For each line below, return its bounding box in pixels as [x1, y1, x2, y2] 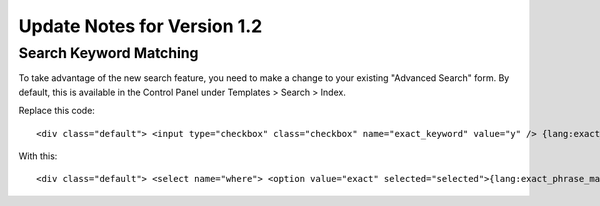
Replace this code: [18, 105, 95, 117]
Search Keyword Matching [18, 44, 199, 62]
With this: [18, 150, 58, 162]
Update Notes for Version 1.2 [18, 15, 263, 37]
